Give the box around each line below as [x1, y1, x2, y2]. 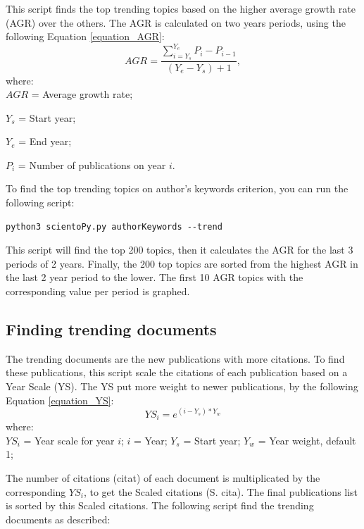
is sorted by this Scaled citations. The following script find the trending [6, 498, 314, 513]
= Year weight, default [258, 432, 356, 447]
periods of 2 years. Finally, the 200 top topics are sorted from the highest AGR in [6, 256, 358, 270]
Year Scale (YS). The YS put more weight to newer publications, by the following [6, 379, 358, 394]
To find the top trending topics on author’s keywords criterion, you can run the [6, 181, 349, 196]
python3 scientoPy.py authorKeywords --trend [6, 221, 222, 232]
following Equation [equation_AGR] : [6, 29, 165, 44]
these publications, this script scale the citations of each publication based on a [6, 365, 348, 380]
